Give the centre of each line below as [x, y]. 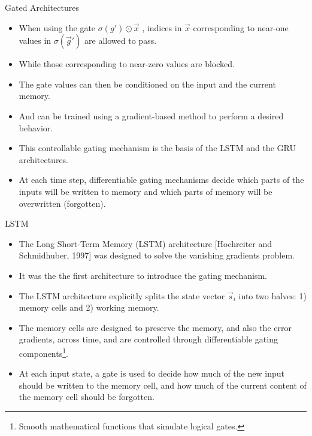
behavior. [36, 127]
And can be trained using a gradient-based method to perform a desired [151, 115]
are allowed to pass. [121, 40]
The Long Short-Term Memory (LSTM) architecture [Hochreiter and [146, 243]
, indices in [162, 27]
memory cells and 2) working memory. [89, 307]
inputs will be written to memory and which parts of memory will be [146, 191]
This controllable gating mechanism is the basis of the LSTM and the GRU [157, 148]
